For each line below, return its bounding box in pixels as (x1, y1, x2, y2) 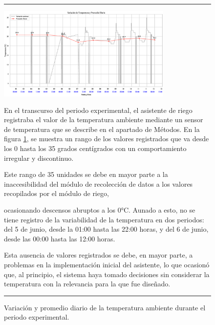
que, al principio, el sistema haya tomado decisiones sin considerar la (4, 269, 210, 279)
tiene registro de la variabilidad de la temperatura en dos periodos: (4, 214, 204, 224)
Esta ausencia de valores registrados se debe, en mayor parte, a (4, 250, 193, 260)
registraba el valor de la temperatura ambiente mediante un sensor (4, 114, 203, 125)
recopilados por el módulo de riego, (4, 188, 109, 198)
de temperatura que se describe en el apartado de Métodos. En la (4, 124, 200, 134)
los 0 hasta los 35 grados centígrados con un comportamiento (4, 143, 187, 153)
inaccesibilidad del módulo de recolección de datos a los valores (4, 178, 193, 189)
